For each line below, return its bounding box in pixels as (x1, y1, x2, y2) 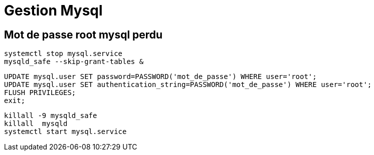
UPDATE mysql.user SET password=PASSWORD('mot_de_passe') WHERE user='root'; (4, 72, 317, 81)
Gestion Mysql (4, 2, 103, 19)
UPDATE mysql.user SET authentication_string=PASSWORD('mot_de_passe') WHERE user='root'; (4, 80, 372, 89)
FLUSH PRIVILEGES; (4, 88, 76, 97)
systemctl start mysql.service (4, 127, 127, 136)
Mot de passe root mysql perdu (4, 28, 163, 41)
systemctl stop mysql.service (4, 49, 123, 58)
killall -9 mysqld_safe (4, 111, 97, 120)
